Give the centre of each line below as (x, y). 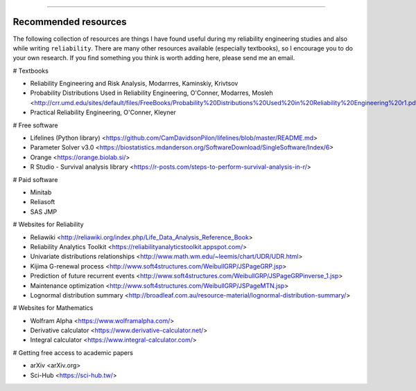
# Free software (35, 125)
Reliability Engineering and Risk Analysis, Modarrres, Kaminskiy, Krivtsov (134, 84)
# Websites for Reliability (48, 224)
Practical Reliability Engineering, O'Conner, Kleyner (103, 112)
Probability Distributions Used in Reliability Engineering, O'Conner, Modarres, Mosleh (151, 93)
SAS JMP (44, 212)
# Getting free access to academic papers (73, 352)
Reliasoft (43, 202)
